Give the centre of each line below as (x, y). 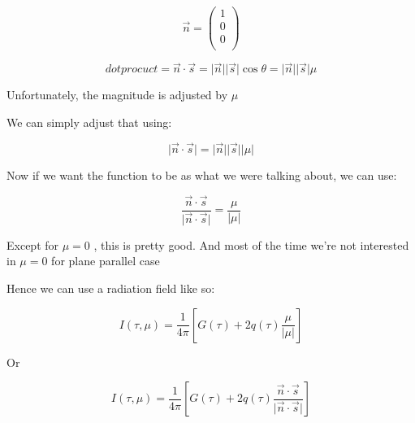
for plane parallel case (106, 261)
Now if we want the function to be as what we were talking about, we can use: (202, 174)
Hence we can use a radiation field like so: (111, 288)
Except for (33, 244)
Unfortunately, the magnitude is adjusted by (117, 95)
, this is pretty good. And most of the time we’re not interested (251, 244)
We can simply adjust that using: (89, 122)
